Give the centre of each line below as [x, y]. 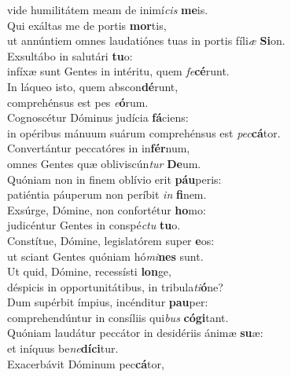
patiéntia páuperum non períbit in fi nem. [107, 194]
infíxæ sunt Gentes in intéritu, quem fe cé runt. [118, 71]
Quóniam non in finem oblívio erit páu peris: [114, 179]
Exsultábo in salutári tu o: [70, 55]
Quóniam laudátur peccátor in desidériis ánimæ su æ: [135, 333]
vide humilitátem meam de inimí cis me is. [108, 9]
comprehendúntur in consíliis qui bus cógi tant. [118, 317]
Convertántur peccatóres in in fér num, [99, 148]
